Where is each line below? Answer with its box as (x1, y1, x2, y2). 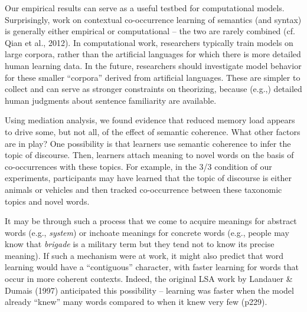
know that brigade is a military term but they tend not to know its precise (5, 238, 275, 250)
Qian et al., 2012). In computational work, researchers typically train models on (5, 36, 293, 48)
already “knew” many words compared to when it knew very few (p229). (5, 295, 267, 308)
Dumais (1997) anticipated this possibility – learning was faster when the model (5, 284, 294, 296)
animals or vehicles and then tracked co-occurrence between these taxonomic (5, 183, 282, 195)
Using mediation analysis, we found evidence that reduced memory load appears (5, 114, 295, 126)
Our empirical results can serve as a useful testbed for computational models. (5, 2, 285, 14)
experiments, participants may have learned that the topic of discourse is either (5, 172, 292, 184)
